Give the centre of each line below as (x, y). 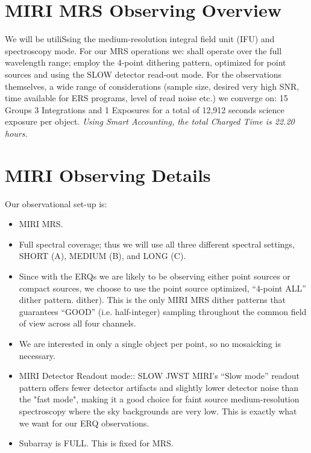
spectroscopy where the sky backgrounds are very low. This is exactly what (158, 411)
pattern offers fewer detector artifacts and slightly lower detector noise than (159, 387)
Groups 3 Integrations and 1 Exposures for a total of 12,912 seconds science (145, 109)
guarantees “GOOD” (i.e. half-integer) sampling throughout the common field (163, 311)
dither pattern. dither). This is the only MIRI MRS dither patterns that (152, 300)
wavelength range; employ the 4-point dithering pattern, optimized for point (146, 62)
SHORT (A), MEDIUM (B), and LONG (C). (102, 256)
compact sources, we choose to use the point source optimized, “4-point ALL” (162, 288)
